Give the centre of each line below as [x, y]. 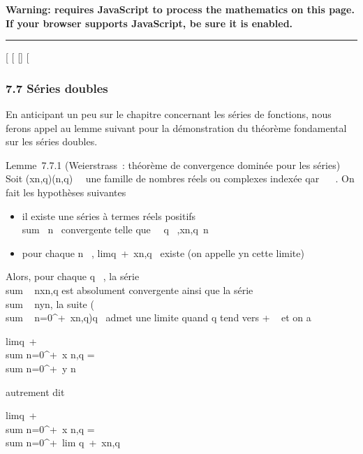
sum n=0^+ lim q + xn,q [63, 442]
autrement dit [35, 391]
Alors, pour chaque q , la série [73, 276]
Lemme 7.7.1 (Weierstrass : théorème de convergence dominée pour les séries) [173, 164]
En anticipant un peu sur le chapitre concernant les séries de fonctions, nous [169, 114]
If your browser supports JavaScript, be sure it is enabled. [149, 23]
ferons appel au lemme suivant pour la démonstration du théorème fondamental [176, 127]
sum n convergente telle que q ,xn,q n [115, 229]
